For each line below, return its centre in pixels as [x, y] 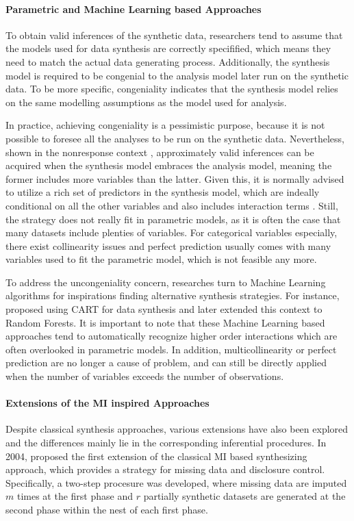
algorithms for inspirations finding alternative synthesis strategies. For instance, [173, 295]
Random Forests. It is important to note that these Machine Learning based [165, 322]
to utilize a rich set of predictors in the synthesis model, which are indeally [163, 192]
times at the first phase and [75, 496]
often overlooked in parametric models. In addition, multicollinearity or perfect [171, 349]
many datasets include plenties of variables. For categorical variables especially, [172, 232]
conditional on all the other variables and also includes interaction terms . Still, [172, 205]
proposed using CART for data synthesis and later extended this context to [164, 309]
